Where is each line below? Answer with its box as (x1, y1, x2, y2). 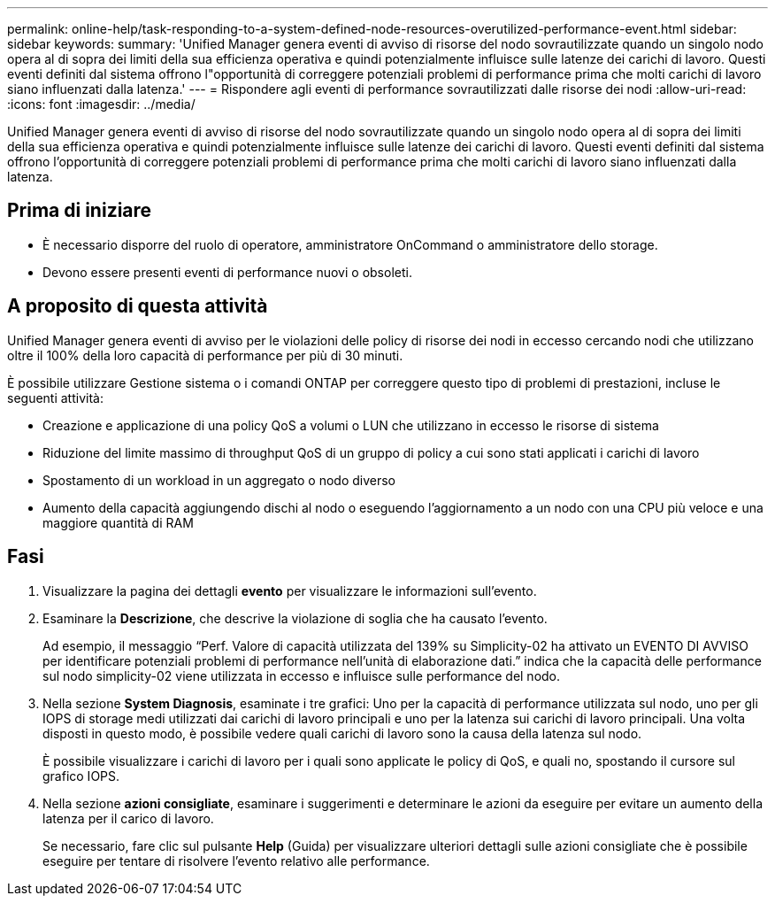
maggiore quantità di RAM (42, 514, 194, 530)
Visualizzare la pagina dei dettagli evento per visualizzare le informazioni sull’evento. (42, 583, 537, 598)
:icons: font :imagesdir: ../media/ (7, 96, 196, 112)
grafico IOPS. (42, 768, 120, 783)
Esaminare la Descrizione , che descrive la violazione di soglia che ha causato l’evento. (42, 610, 548, 626)
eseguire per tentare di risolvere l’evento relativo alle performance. (42, 853, 430, 868)
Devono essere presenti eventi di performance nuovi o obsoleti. (42, 264, 412, 280)
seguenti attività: (7, 390, 104, 405)
